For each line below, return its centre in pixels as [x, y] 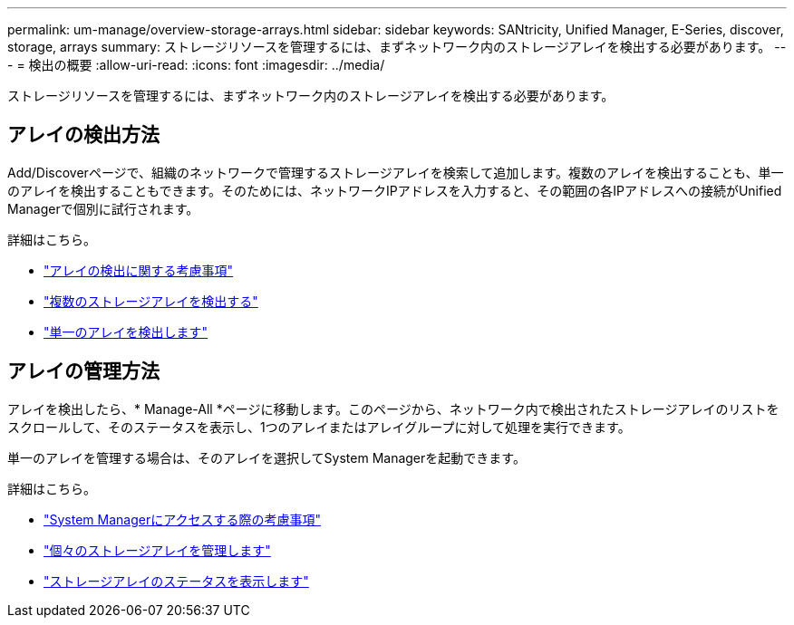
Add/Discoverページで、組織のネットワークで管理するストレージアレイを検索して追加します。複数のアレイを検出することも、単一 [396, 172]
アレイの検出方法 [83, 135]
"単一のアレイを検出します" [126, 332]
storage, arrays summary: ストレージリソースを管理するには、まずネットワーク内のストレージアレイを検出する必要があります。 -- [397, 47]
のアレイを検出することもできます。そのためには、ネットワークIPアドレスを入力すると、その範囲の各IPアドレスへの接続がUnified [395, 190]
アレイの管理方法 [83, 371]
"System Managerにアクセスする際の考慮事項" [183, 519]
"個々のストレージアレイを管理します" [157, 550]
